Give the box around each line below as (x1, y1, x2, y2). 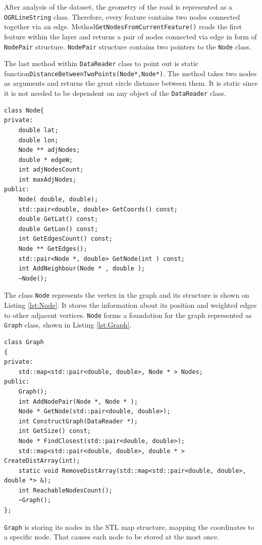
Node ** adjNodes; (18, 146, 80, 154)
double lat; (18, 126, 59, 134)
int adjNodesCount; (18, 166, 84, 174)
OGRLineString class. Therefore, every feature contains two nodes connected (4, 11, 240, 22)
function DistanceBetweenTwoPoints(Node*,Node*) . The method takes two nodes (4, 68, 257, 78)
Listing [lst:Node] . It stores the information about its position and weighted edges (4, 300, 257, 310)
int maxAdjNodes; (18, 176, 77, 183)
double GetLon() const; (18, 225, 98, 233)
